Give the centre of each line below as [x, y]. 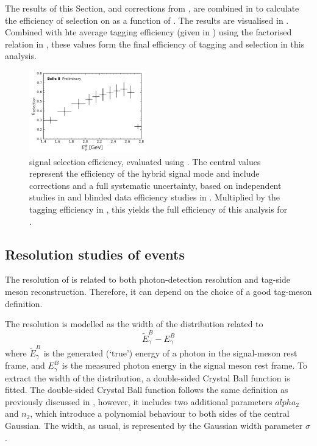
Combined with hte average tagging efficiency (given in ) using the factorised [148, 32]
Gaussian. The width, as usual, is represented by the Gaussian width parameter [154, 425]
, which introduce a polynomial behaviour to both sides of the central [160, 413]
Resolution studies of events [95, 254]
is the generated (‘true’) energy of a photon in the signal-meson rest [170, 352]
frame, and [25, 365]
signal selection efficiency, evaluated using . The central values [145, 161]
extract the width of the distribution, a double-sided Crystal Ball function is [148, 377]
